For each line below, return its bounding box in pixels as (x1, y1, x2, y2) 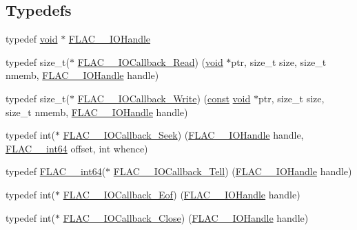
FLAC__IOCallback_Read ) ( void (77, 54, 223, 69)
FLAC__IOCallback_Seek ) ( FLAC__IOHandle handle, (63, 128, 304, 142)
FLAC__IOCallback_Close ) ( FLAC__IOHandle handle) (63, 210, 309, 225)
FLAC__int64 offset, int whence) (6, 141, 148, 155)
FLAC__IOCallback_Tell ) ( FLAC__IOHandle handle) (113, 164, 352, 179)
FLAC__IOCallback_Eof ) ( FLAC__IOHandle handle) (63, 187, 300, 201)
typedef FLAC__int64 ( (6, 164, 106, 179)
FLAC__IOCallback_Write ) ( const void (77, 91, 251, 105)
